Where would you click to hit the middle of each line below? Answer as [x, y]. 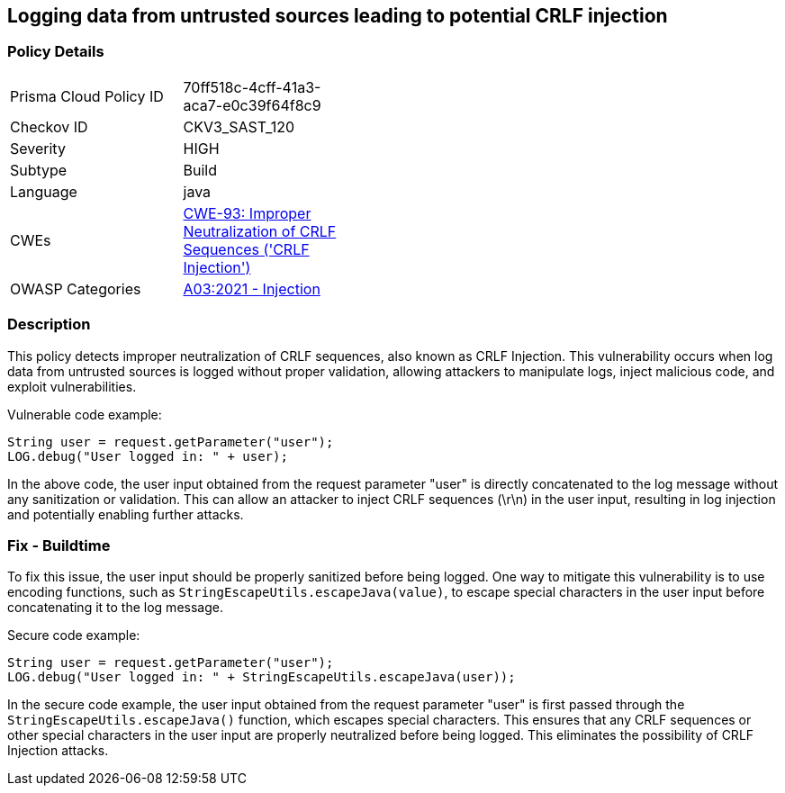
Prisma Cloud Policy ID [87, 96]
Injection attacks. [58, 751]
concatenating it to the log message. [115, 608]
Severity [38, 148]
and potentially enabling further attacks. [126, 514]
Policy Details [56, 52]
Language [44, 191]
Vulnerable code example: [85, 414]
